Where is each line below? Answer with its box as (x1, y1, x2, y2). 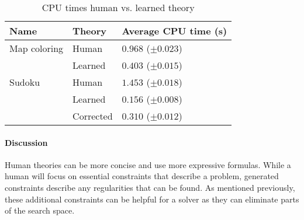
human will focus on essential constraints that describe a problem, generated (5, 170, 279, 182)
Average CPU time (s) (122, 24, 227, 37)
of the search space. (5, 204, 75, 216)
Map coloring (9, 41, 64, 55)
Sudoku (9, 75, 40, 89)
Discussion (5, 136, 48, 148)
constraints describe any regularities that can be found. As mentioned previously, (5, 181, 295, 193)
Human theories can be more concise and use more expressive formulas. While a (5, 158, 291, 170)
